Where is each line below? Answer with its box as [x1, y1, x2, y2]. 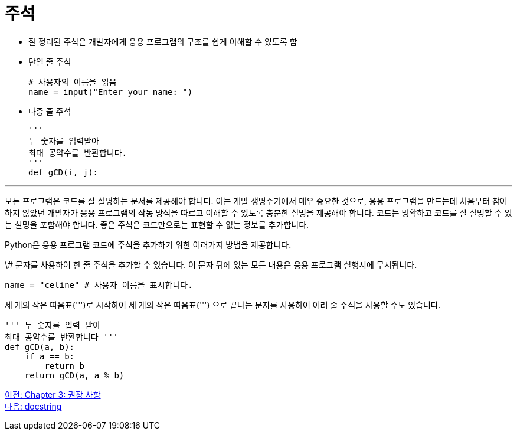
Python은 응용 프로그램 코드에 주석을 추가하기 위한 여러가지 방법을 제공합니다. [5, 239, 292, 250]
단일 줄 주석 [28, 56, 71, 67]
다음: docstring [5, 401, 62, 411]
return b [44, 361, 84, 371]
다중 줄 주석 [28, 106, 71, 116]
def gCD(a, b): [5, 342, 75, 352]
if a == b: [24, 351, 75, 361]
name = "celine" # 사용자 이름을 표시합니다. [5, 280, 193, 290]
